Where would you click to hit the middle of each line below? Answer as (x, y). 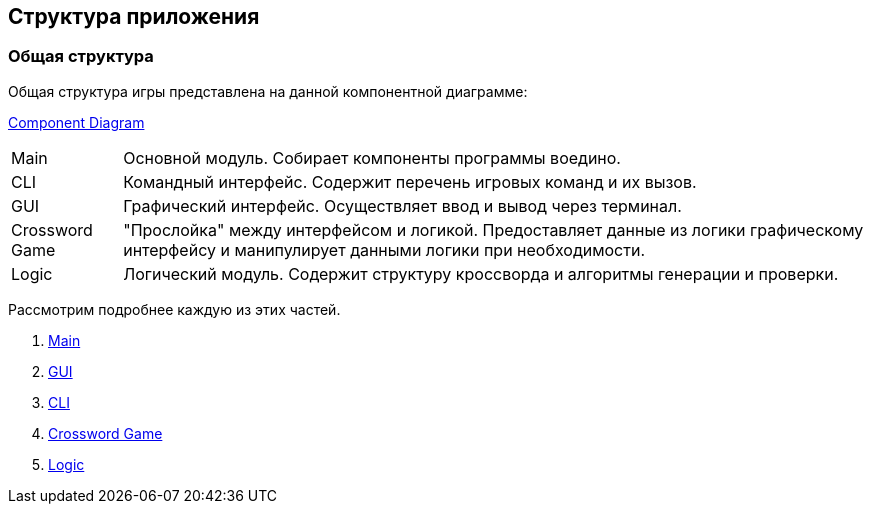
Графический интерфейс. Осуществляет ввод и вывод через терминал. (402, 205)
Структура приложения (134, 16)
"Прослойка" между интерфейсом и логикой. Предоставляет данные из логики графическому (493, 229)
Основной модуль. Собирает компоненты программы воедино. (372, 157)
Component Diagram (76, 122)
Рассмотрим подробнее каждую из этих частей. (174, 309)
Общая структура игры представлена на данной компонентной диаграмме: (268, 91)
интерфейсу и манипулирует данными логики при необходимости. (384, 249)
